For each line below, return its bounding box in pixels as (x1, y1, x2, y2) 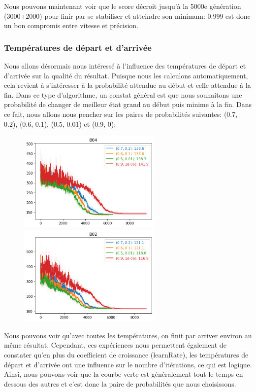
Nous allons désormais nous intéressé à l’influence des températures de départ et (4, 61, 246, 71)
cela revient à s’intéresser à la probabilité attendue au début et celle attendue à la (4, 80, 251, 90)
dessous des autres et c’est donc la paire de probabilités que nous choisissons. (4, 378, 236, 389)
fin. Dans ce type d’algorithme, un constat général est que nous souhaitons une (4, 89, 242, 100)
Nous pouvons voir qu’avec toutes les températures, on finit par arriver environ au (4, 330, 252, 340)
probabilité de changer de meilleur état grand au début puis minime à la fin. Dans (4, 99, 252, 109)
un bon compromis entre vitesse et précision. (4, 20, 139, 31)
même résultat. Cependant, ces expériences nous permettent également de (4, 340, 226, 350)
